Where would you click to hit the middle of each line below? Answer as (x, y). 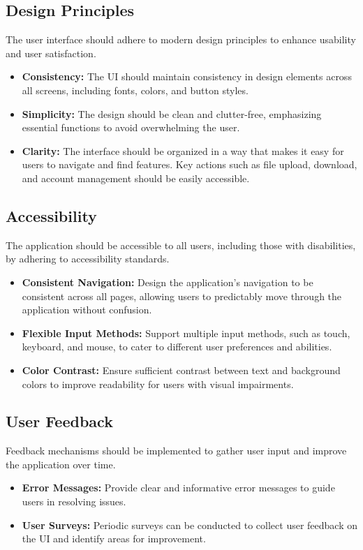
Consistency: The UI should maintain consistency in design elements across (187, 76)
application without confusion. (87, 310)
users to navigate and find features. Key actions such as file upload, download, (190, 164)
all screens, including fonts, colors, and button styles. (135, 90)
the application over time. (61, 464)
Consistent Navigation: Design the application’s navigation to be (168, 282)
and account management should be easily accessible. (136, 178)
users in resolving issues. (74, 501)
